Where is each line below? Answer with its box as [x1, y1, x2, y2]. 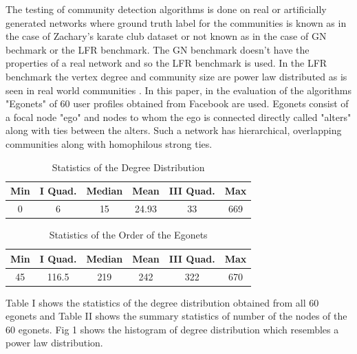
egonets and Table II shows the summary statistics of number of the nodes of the [6, 309, 347, 323]
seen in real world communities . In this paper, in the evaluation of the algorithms [6, 82, 351, 97]
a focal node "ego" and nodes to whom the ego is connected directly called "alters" [6, 109, 351, 124]
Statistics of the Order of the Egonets [49, 228, 208, 242]
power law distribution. [6, 335, 103, 350]
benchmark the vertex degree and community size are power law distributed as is [6, 69, 347, 83]
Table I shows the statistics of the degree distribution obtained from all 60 [6, 295, 319, 309]
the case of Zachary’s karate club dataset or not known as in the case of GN [6, 29, 327, 43]
